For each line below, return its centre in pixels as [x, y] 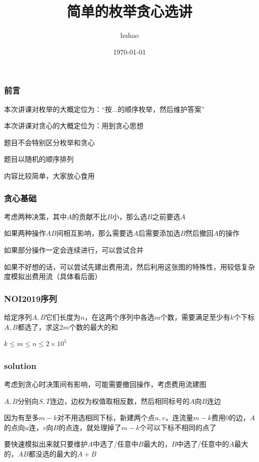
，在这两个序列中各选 [119, 317]
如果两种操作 [25, 233]
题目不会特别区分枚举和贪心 [49, 142]
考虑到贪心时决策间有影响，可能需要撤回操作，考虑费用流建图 [105, 384]
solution [20, 365]
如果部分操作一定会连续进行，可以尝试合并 [74, 249]
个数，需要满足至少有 [195, 317]
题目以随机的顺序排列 [39, 159]
